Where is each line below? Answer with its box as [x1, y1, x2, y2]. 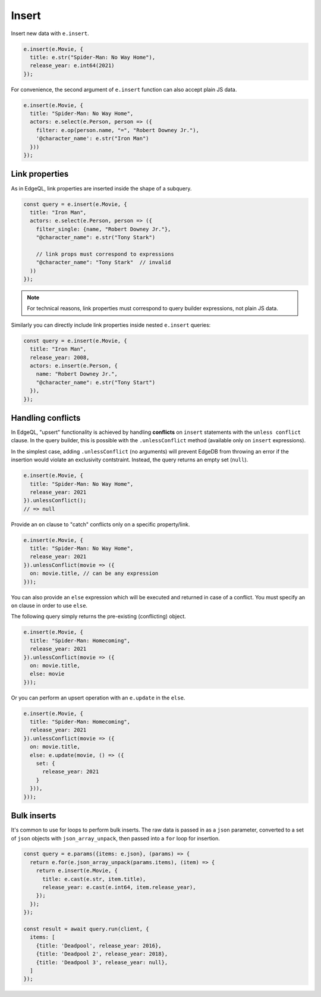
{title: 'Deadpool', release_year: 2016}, [36, 942, 162, 949]
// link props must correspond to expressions [36, 251, 175, 257]
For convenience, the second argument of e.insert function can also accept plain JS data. [11, 86, 237, 93]
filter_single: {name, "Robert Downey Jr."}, [36, 226, 171, 232]
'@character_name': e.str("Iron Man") [36, 135, 149, 142]
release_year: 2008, [30, 354, 90, 361]
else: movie [30, 670, 65, 677]
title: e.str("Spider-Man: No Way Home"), [30, 54, 156, 61]
